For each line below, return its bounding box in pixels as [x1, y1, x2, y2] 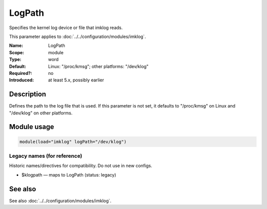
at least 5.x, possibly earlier [48, 77, 104, 83]
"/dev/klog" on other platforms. [9, 110, 73, 116]
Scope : [9, 49, 24, 55]
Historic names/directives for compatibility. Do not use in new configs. [9, 163, 153, 169]
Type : [9, 57, 22, 63]
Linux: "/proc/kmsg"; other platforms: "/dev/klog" [48, 63, 149, 69]
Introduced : [9, 77, 34, 83]
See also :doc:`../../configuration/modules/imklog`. [9, 198, 112, 204]
